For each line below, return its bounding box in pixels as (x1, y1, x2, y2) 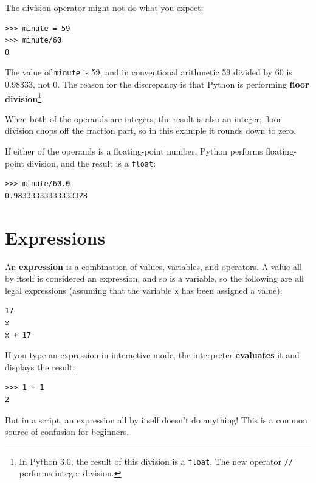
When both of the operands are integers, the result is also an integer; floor (5, 112, 282, 125)
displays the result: (5, 360, 75, 373)
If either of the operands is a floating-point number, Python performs (5, 145, 263, 158)
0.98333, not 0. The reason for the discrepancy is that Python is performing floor (5, 78, 309, 91)
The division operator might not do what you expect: (5, 1, 204, 13)
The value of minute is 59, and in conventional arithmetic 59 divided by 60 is (5, 66, 292, 78)
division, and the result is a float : (27, 156, 156, 169)
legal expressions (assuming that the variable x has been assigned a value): (5, 283, 283, 296)
